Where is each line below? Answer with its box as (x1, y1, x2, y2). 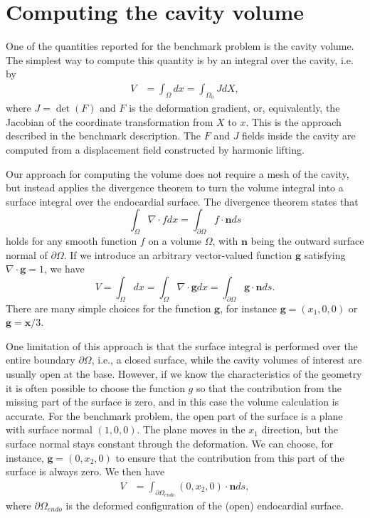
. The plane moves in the (137, 422, 245, 437)
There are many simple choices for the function (6, 300, 211, 315)
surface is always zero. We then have (6, 464, 165, 479)
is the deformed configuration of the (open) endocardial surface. (65, 498, 344, 513)
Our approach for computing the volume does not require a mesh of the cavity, (6, 166, 349, 181)
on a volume (148, 233, 202, 248)
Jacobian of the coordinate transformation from (6, 114, 213, 129)
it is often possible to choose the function (6, 380, 185, 395)
